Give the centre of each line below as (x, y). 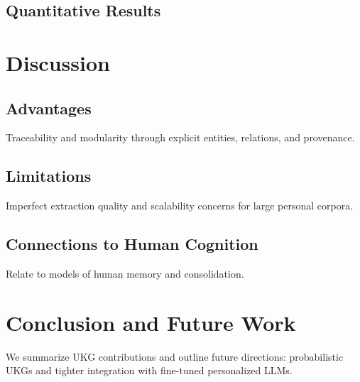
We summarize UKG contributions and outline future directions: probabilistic (175, 356)
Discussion (58, 62)
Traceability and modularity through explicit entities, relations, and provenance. (180, 137)
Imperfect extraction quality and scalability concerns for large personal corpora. (180, 206)
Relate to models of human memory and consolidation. (125, 273)
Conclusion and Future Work (151, 322)
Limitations (49, 176)
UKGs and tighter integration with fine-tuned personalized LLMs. (149, 370)
